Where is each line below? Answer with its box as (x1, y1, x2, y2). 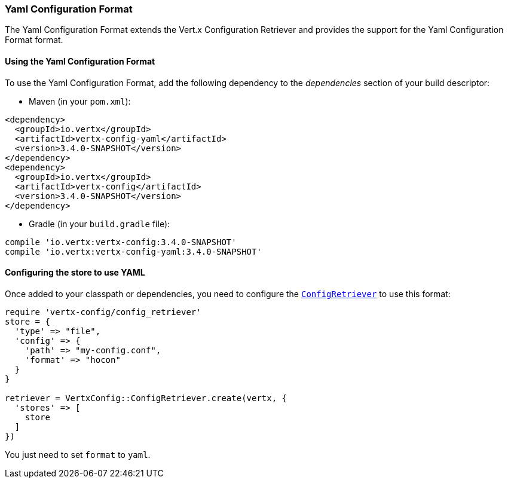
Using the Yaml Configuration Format (5, 56, 155, 66)
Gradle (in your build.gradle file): (29, 218, 170, 229)
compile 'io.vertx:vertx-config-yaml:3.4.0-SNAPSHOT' (5, 246, 262, 256)
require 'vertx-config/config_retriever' (5, 307, 201, 317)
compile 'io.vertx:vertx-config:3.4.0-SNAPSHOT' (5, 237, 237, 247)
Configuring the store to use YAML (5, 267, 145, 278)
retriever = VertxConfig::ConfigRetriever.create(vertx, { (5, 393, 287, 403)
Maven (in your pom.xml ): (29, 96, 131, 106)
